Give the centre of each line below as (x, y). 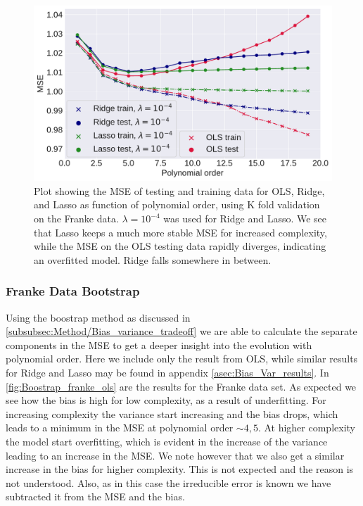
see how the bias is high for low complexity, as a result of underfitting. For (166, 400)
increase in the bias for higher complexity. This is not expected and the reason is (180, 469)
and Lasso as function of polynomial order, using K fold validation (177, 204)
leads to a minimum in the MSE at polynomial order (120, 428)
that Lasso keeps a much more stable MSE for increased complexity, (180, 232)
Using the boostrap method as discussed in (98, 317)
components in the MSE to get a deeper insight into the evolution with (159, 344)
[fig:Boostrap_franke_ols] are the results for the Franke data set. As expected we (181, 386)
